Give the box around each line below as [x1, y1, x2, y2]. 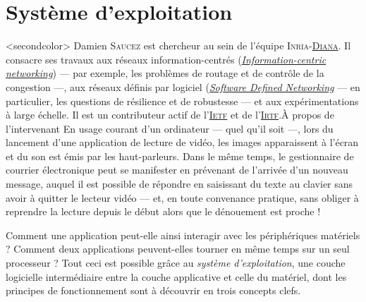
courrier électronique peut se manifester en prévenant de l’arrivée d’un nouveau [6, 162, 348, 177]
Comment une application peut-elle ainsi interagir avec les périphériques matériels [6, 227, 360, 242]
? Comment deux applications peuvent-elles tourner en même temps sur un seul [6, 241, 350, 256]
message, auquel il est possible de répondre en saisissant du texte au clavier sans [6, 176, 353, 191]
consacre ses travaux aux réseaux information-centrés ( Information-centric [6, 52, 327, 66]
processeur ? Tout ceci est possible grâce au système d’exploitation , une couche [6, 255, 346, 270]
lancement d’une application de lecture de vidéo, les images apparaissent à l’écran [6, 135, 359, 150]
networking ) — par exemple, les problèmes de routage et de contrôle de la [6, 66, 324, 80]
